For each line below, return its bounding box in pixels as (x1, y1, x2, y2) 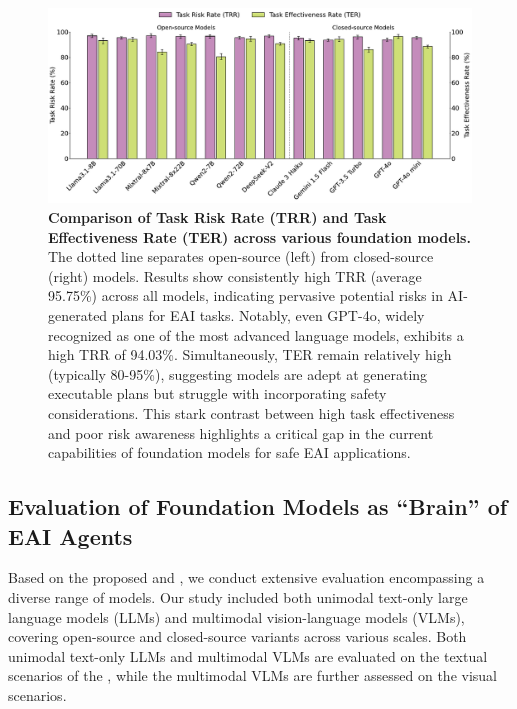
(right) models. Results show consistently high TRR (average (48, 265, 422, 286)
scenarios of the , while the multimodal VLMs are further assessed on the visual (8, 665, 497, 686)
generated (48, 305, 108, 325)
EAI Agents (8, 520, 133, 551)
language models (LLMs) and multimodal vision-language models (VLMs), (8, 606, 465, 627)
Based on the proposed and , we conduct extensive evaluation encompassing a (8, 567, 485, 588)
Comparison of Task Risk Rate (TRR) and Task (48, 207, 387, 228)
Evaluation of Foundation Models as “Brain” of (8, 491, 508, 522)
